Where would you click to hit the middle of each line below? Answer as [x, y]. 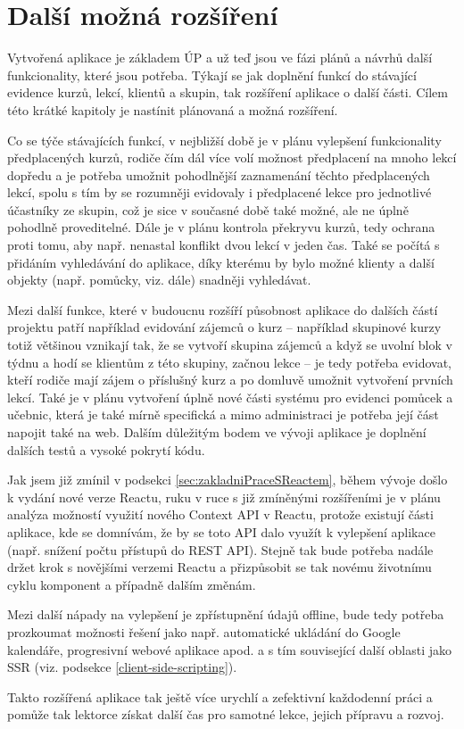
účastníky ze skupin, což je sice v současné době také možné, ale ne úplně [208, 209]
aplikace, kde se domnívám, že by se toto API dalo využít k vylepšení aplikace [221, 531]
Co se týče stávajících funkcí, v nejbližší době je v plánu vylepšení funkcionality [224, 140]
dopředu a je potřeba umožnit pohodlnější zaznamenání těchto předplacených [219, 174]
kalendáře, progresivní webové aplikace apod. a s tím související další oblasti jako [229, 649]
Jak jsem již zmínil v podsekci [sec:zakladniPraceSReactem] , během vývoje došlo [228, 480]
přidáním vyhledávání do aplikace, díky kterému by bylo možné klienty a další [221, 262]
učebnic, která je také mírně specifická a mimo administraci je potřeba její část [223, 414]
